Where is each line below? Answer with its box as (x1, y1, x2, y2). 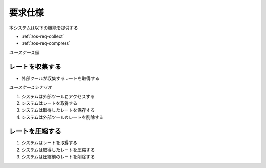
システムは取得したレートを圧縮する (21, 147, 95, 153)
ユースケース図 (9, 49, 39, 55)
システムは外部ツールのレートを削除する (21, 114, 103, 120)
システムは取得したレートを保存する (21, 107, 95, 113)
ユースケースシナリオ (9, 84, 52, 91)
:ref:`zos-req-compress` (21, 40, 71, 46)
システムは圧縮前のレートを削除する (21, 154, 95, 160)
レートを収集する (9, 62, 61, 71)
